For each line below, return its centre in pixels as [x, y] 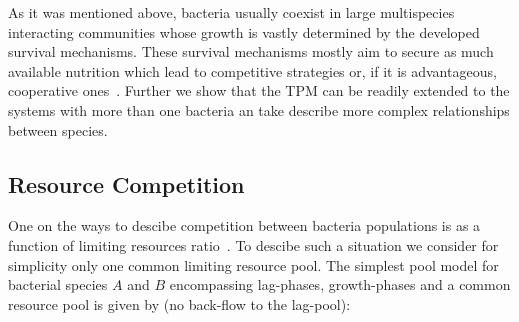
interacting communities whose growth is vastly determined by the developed [244, 31]
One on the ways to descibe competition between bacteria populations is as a [244, 225]
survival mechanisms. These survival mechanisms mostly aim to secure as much [251, 51]
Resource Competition [126, 183]
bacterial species [58, 284]
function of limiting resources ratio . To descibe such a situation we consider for [253, 244]
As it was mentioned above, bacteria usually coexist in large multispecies [231, 12]
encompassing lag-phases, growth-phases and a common [340, 284]
